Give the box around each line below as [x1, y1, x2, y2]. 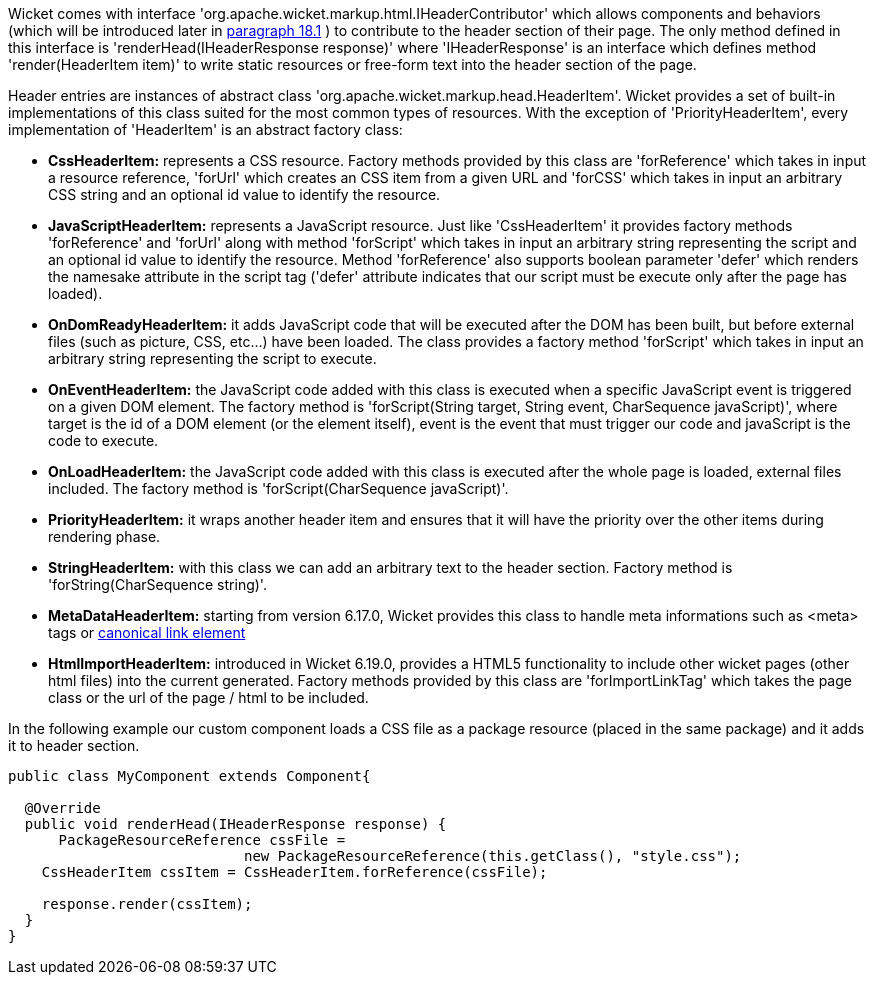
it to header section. [8, 737, 140, 754]
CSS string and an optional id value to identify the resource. [48, 186, 441, 203]
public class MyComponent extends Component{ [8, 768, 371, 784]
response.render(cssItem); [41, 896, 253, 912]
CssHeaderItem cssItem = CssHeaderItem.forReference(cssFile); [41, 864, 548, 880]
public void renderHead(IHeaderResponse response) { [24, 816, 447, 832]
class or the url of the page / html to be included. [48, 689, 369, 706]
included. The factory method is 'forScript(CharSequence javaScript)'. [48, 480, 509, 497]
